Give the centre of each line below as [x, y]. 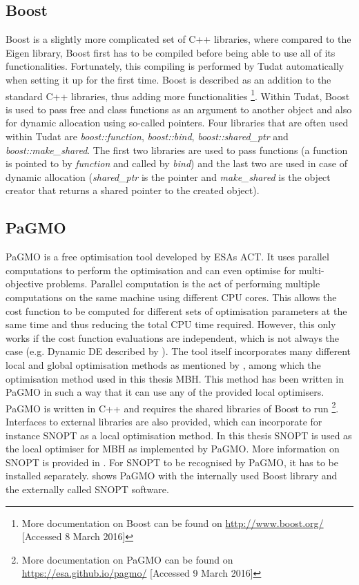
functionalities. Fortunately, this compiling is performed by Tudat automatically [175, 66]
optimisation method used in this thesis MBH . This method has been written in [175, 378]
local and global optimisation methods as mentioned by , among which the [163, 364]
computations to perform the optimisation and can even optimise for [151, 270]
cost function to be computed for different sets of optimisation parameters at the [176, 310]
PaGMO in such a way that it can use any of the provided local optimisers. [165, 392]
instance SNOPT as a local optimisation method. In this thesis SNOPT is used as [179, 435]
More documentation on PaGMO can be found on [127, 559]
